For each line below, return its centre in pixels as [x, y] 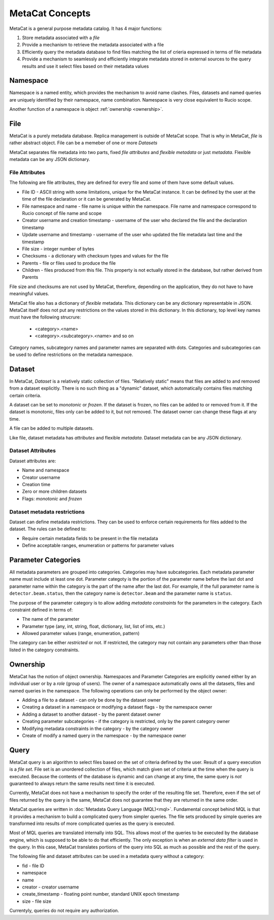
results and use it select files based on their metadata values [85, 66]
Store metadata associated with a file [61, 38]
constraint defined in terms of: [41, 610]
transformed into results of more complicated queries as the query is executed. [92, 823]
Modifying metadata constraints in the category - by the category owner [98, 728]
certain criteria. [25, 395]
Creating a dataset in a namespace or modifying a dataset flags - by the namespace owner [117, 707]
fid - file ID [33, 866]
